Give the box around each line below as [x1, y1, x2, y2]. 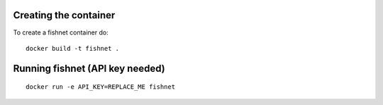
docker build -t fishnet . [26, 44, 120, 52]
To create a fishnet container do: [13, 28, 109, 37]
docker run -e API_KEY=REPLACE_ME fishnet [26, 83, 176, 91]
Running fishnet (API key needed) [13, 62, 166, 74]
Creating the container [13, 9, 116, 21]
